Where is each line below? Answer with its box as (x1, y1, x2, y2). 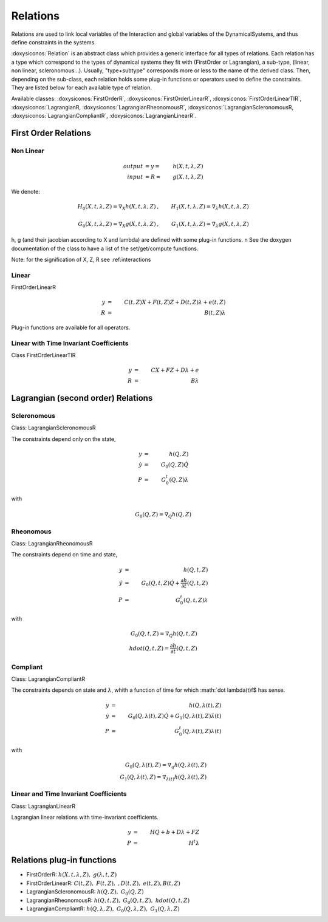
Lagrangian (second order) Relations (11, 392, 153, 403)
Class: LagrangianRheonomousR (11, 539, 93, 547)
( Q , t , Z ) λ (183, 596, 208, 604)
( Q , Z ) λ (169, 477, 189, 483)
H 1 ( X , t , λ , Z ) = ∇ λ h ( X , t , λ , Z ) (171, 203, 249, 211)
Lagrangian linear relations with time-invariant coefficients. (11, 813, 159, 821)
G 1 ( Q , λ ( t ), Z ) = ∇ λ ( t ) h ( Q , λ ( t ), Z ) (119, 773, 207, 782)
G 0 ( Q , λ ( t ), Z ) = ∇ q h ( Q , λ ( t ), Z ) (125, 761, 207, 770)
